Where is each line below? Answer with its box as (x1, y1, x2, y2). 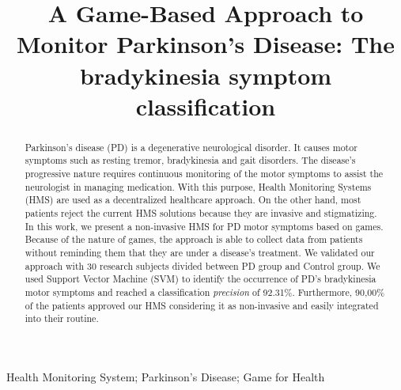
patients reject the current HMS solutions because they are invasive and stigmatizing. (25, 206, 377, 220)
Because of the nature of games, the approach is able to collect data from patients (25, 233, 363, 246)
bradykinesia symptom (79, 59, 332, 91)
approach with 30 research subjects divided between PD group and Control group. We (25, 259, 380, 272)
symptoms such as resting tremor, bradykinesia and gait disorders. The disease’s (25, 153, 356, 167)
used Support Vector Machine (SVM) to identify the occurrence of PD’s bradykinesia (25, 272, 376, 286)
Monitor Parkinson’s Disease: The (17, 28, 395, 60)
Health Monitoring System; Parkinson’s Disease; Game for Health (6, 368, 325, 384)
